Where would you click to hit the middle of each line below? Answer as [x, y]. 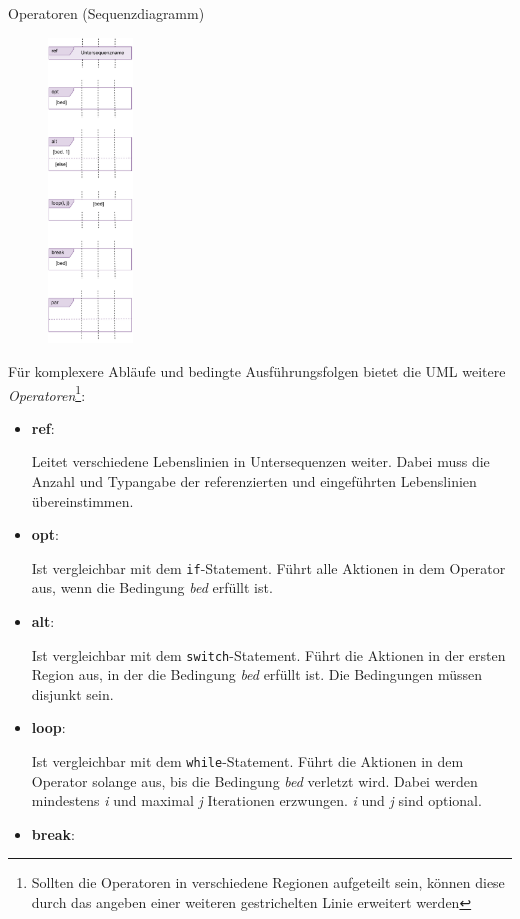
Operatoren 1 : [47, 393]
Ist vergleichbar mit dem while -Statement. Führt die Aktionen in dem [247, 761]
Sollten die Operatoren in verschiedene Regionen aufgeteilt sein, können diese [268, 882]
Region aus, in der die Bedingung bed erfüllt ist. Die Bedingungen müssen [257, 674]
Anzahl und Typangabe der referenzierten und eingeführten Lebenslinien [254, 480]
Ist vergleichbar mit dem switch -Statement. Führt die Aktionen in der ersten [268, 654]
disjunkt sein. [72, 693]
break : [53, 833]
